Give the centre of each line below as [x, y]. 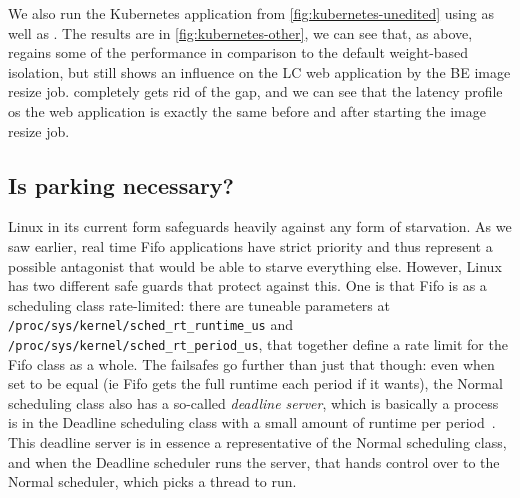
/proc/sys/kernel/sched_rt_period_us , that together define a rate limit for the [258, 343]
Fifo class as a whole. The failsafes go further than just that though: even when [251, 363]
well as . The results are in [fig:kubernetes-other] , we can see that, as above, [240, 32]
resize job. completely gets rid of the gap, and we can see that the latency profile [255, 91]
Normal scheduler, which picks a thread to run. [152, 481]
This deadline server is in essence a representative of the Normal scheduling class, [257, 442]
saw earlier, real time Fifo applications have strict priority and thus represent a [250, 245]
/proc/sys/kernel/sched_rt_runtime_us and [150, 324]
